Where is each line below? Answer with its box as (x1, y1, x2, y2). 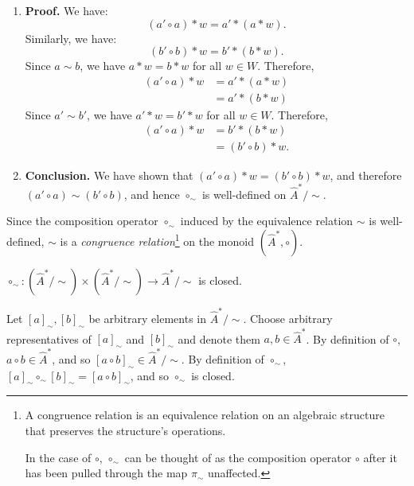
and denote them (178, 330, 260, 347)
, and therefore (330, 166, 402, 183)
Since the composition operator (6, 212, 158, 229)
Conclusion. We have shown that (25, 166, 193, 183)
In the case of (25, 449, 92, 465)
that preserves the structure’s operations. (25, 422, 226, 438)
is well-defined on (201, 185, 287, 202)
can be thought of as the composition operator (124, 449, 352, 465)
